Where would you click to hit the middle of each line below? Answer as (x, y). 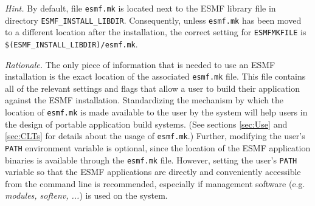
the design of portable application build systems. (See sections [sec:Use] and (146, 124)
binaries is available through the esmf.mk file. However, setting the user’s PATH (151, 160)
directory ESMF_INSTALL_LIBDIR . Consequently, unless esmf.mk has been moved (153, 20)
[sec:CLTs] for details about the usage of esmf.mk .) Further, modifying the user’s (155, 136)
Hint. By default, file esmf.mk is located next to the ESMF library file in (140, 8)
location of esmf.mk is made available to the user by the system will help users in (156, 112)
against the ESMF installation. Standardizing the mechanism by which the (144, 100)
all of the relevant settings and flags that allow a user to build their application (153, 88)
